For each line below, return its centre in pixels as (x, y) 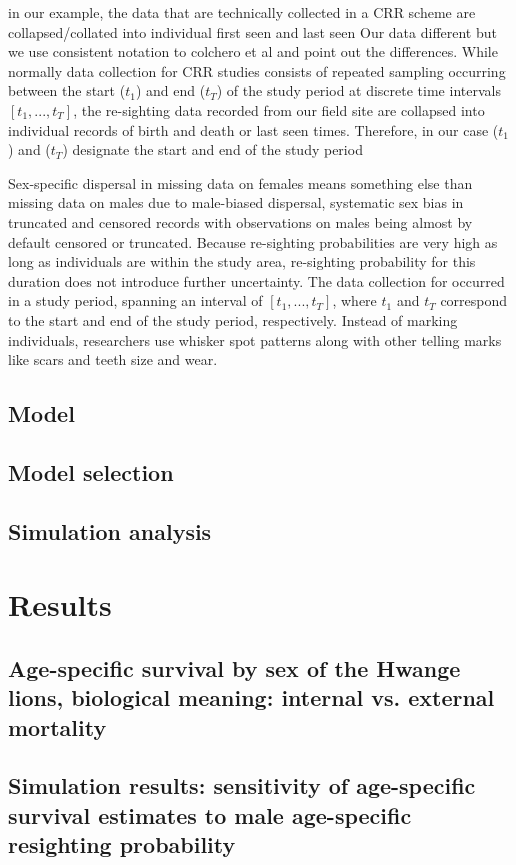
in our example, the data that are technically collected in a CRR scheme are (242, 12)
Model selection (91, 471)
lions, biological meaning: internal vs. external (251, 697)
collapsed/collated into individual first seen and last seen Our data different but (252, 31)
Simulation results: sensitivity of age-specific (242, 785)
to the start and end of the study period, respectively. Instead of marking (233, 319)
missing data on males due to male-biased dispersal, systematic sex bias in (236, 202)
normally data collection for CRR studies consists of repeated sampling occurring (257, 70)
